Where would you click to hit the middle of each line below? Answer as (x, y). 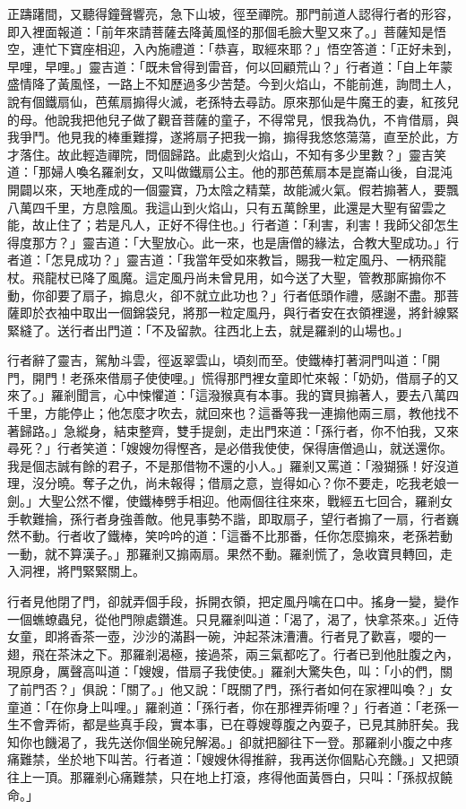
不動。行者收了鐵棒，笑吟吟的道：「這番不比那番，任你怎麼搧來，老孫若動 (236, 536)
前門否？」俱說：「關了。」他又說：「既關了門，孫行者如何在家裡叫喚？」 (229, 688)
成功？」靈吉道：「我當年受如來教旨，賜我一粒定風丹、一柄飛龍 (261, 260)
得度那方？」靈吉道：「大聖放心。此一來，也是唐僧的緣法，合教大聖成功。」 (227, 242)
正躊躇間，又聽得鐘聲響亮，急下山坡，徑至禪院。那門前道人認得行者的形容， (233, 13)
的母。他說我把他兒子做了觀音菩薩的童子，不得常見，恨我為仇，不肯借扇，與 (233, 119)
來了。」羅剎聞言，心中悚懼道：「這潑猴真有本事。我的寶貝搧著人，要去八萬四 (233, 395)
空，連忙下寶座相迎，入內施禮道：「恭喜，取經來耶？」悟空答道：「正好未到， (233, 49)
